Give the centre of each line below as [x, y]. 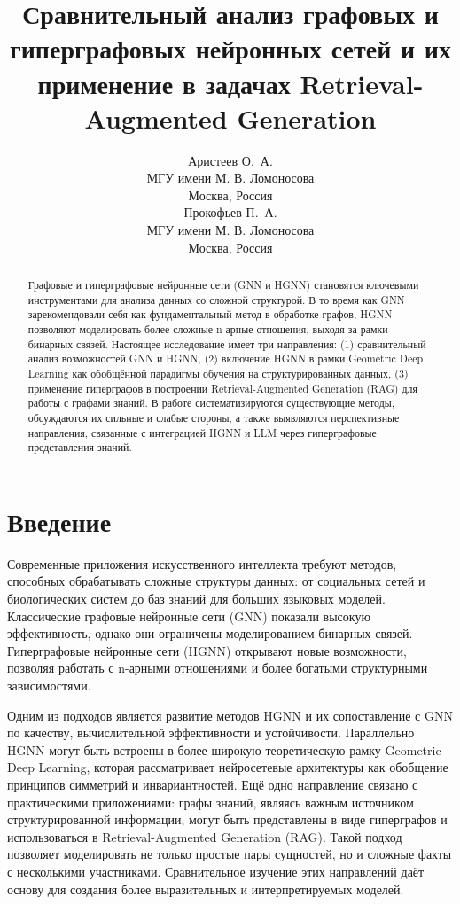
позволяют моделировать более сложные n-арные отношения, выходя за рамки [208, 329]
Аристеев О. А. [230, 160]
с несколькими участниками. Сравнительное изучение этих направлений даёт [216, 871]
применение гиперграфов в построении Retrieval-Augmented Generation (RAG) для [222, 388]
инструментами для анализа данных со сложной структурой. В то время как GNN [216, 299]
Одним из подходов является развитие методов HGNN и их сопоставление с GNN [230, 715]
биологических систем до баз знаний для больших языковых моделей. [196, 599]
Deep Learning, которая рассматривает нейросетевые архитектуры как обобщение [228, 767]
